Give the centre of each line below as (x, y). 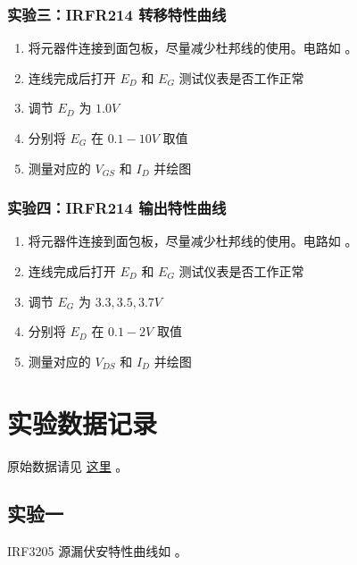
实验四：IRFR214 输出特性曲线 (117, 208)
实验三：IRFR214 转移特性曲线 (117, 14)
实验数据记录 (83, 422)
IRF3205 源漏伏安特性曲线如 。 (97, 551)
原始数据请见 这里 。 (68, 465)
